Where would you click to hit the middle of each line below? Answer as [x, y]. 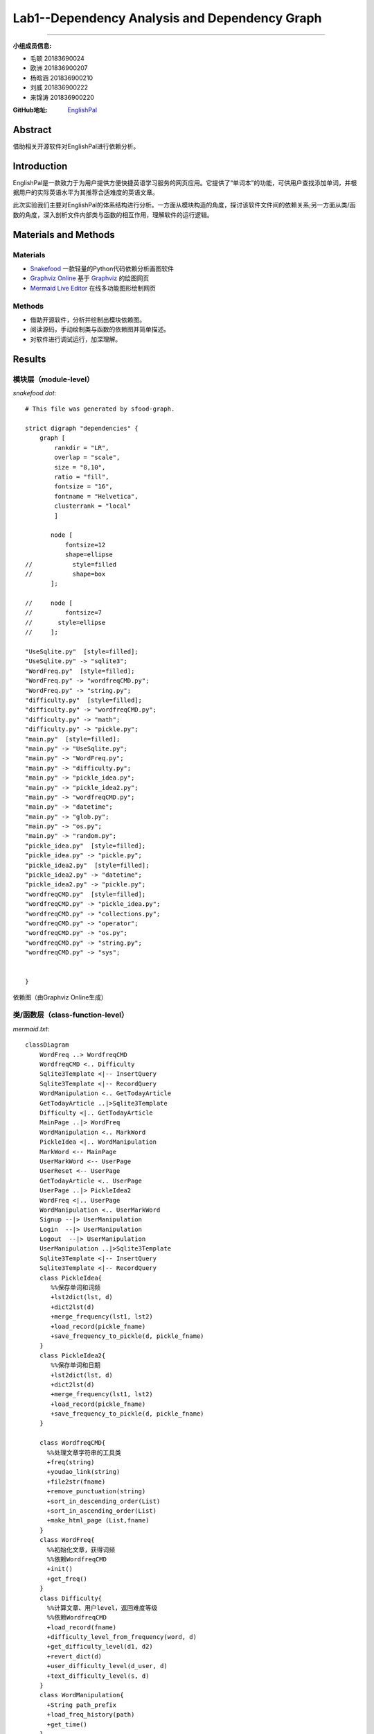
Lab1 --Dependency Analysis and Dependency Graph [167, 18]
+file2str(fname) [76, 1482]
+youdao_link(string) [83, 1472]
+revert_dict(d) [74, 1656]
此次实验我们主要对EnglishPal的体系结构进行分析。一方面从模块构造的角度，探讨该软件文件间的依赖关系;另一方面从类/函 [184, 205]
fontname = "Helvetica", [96, 496]
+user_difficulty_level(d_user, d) [107, 1666]
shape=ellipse [89, 555]
